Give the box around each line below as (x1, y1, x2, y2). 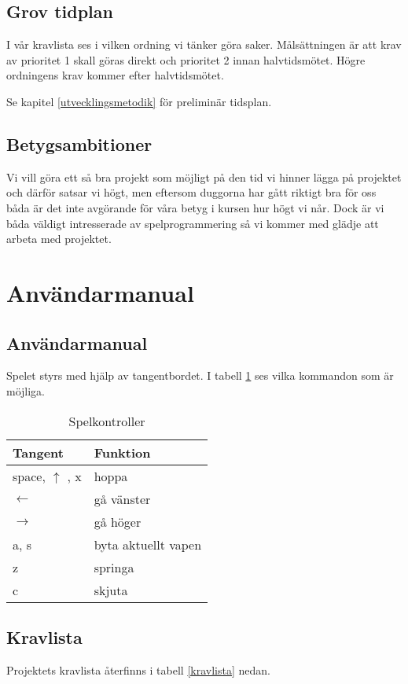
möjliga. (6, 382, 46, 399)
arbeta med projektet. (6, 230, 112, 247)
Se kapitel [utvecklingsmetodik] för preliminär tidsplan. (6, 93, 272, 109)
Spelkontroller (68, 411, 145, 430)
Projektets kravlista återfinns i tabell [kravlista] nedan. (6, 661, 270, 678)
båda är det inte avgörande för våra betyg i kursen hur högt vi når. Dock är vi (6, 199, 384, 215)
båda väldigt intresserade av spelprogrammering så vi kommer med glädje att (6, 215, 379, 231)
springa (94, 557, 134, 576)
